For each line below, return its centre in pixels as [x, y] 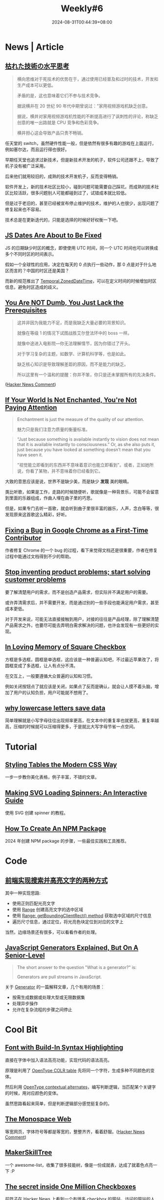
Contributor [23, 538]
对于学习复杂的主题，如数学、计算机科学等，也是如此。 [72, 354]
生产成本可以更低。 [36, 85]
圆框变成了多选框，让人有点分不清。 [41, 665]
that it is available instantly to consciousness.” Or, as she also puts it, [86, 445]
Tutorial [21, 747]
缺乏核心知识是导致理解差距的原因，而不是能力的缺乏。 [72, 364]
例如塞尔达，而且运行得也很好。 [37, 149]
